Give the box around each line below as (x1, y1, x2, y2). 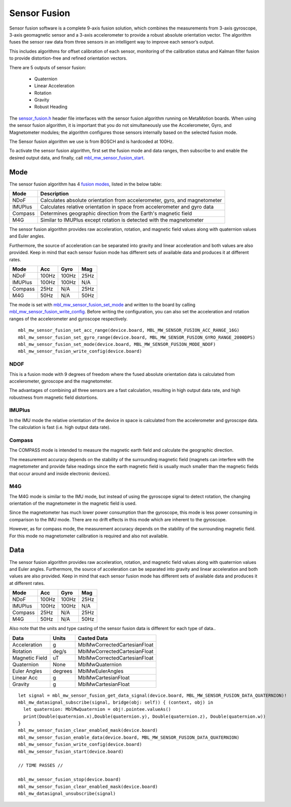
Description (40, 190, 69, 197)
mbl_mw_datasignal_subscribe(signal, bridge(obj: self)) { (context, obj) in (18, 699, 213, 705)
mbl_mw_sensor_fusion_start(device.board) (18, 748, 124, 754)
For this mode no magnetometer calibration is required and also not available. (9, 533, 168, 539)
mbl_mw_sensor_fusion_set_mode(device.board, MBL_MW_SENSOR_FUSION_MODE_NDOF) (18, 341, 216, 347)
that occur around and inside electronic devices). (9, 470, 110, 476)
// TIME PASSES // (18, 762, 63, 768)
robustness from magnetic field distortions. (9, 394, 98, 400)
